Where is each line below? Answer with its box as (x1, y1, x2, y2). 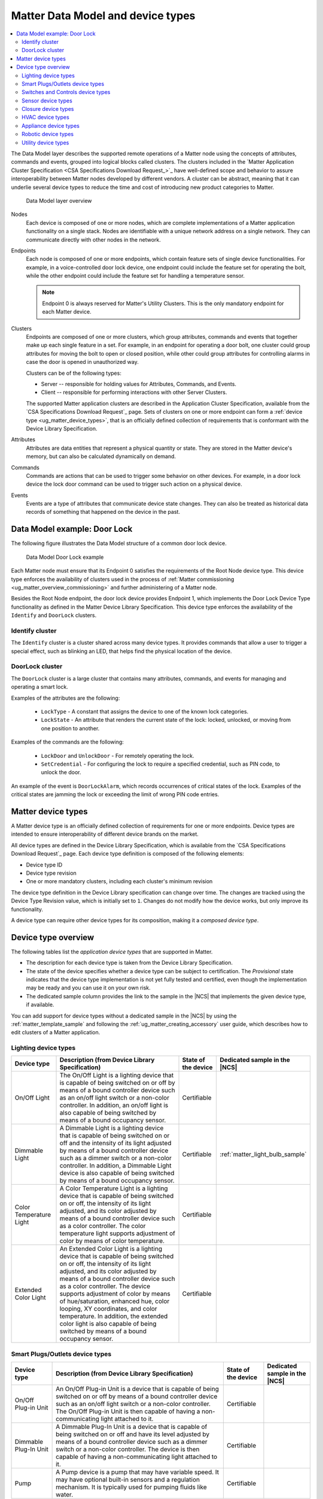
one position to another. (41, 724, 100, 732)
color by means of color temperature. (59, 1237, 164, 1245)
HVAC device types (22, 114, 70, 121)
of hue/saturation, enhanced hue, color (59, 1297, 170, 1305)
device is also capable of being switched (59, 1169, 175, 1178)
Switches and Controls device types (22, 89, 111, 96)
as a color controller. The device (59, 1282, 151, 1290)
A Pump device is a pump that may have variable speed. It (56, 1468, 220, 1476)
